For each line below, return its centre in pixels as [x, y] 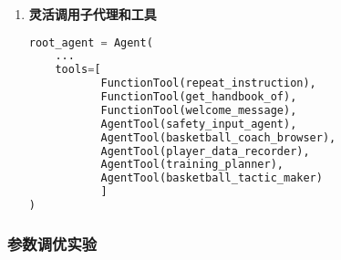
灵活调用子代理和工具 [93, 14]
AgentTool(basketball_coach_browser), [218, 137]
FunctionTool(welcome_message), [199, 110]
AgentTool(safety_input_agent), [199, 124]
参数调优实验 [52, 243]
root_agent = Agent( [91, 42]
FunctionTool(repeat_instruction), [208, 83]
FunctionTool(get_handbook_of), [199, 97]
